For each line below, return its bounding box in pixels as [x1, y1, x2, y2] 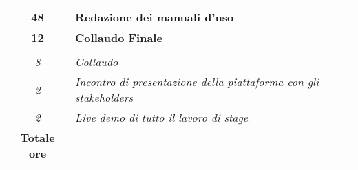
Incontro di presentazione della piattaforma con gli [75, 74, 319, 89]
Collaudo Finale [75, 30, 162, 45]
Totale [20, 129, 55, 145]
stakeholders [75, 89, 134, 105]
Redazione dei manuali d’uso [75, 9, 234, 25]
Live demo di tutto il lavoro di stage [75, 109, 249, 125]
